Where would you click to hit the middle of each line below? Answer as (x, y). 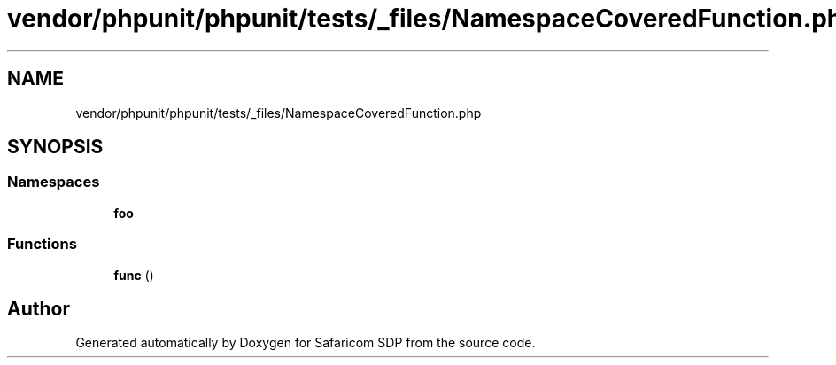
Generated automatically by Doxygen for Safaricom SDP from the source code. (306, 343)
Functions (42, 244)
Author (39, 308)
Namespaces (54, 182)
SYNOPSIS (55, 147)
